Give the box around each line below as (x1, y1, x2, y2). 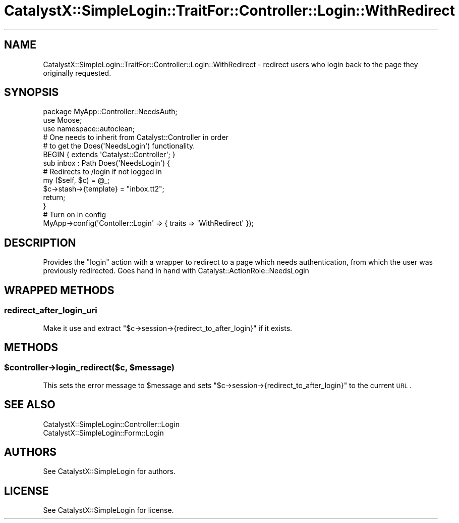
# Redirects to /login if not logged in (43, 167, 162, 176)
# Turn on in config (43, 210, 106, 219)
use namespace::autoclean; (43, 124, 135, 133)
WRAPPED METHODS (4, 283, 114, 297)
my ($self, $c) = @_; (43, 176, 110, 185)
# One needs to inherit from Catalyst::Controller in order (43, 133, 228, 142)
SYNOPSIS (4, 86, 59, 99)
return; (43, 193, 66, 202)
